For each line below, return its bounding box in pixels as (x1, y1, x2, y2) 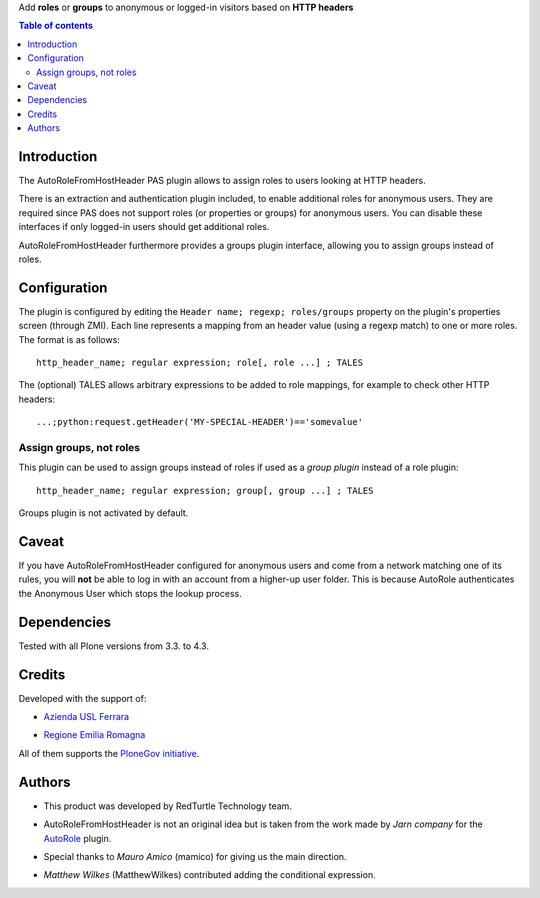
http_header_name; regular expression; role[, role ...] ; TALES (36, 357, 364, 369)
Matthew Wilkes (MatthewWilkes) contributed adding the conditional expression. (43, 869, 376, 881)
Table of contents (18, 20, 94, 32)
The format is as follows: (18, 333, 120, 345)
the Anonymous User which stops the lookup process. (18, 587, 242, 599)
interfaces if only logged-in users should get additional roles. (18, 221, 270, 233)
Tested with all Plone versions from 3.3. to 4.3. (18, 640, 210, 652)
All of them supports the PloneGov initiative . (18, 747, 200, 759)
